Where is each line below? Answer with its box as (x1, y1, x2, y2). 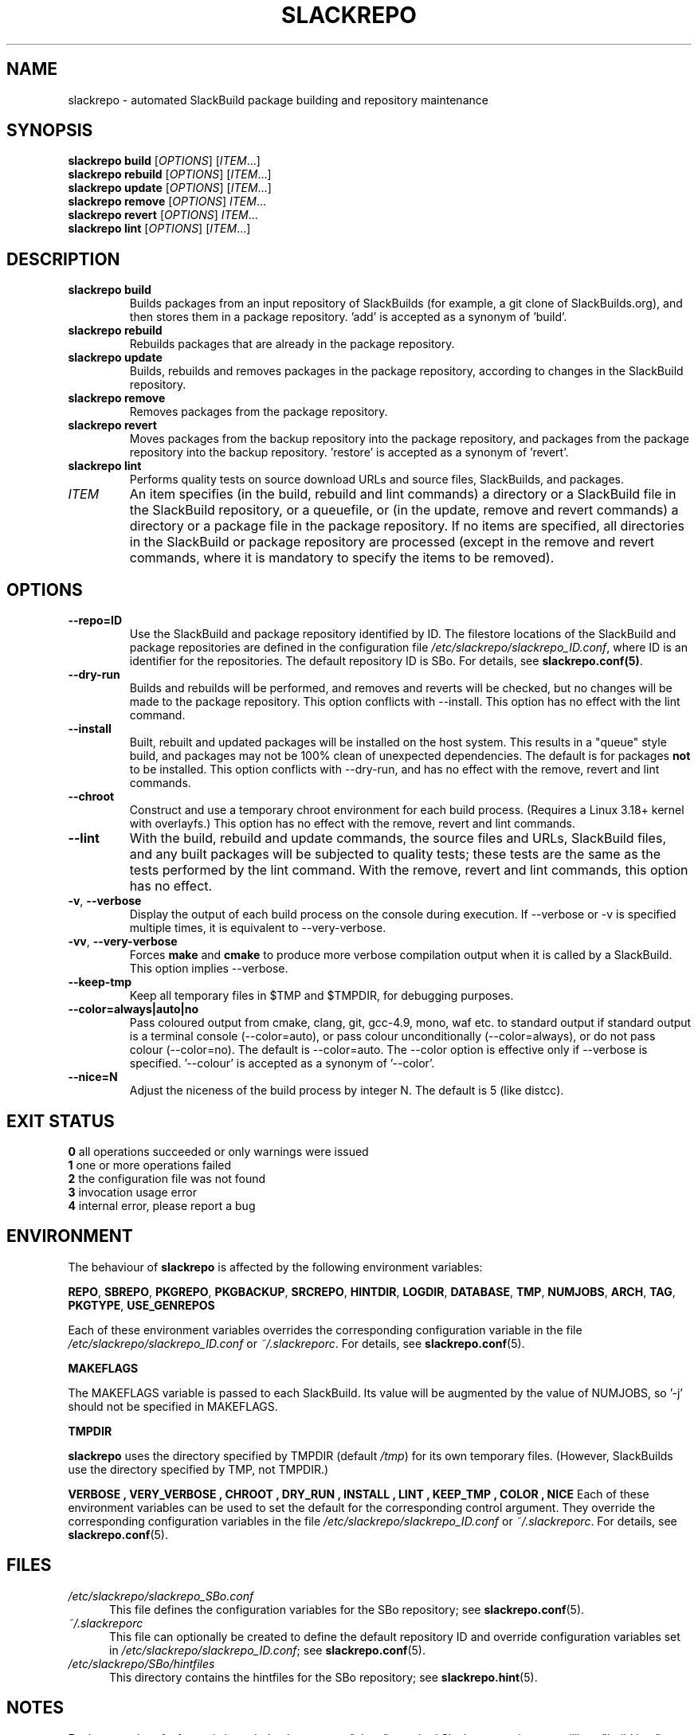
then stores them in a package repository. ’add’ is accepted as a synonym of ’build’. (129, 310, 567, 324)
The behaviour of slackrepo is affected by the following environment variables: (68, 1259, 483, 1274)
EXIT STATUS (6, 1110, 115, 1131)
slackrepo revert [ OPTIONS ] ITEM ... (68, 208, 258, 222)
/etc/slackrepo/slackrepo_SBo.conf (68, 1588, 254, 1603)
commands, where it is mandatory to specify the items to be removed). (129, 550, 555, 566)
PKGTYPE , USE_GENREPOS (68, 1298, 215, 1312)
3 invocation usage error (68, 1185, 197, 1199)
